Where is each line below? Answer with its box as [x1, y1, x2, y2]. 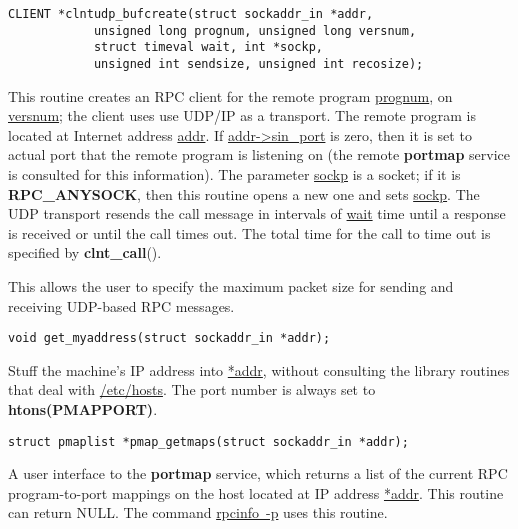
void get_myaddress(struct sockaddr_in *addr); [8, 331, 331, 346]
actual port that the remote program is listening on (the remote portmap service [8, 144, 510, 165]
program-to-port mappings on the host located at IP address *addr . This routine [8, 482, 504, 503]
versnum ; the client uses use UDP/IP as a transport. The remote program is [8, 105, 476, 126]
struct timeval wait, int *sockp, [93, 40, 323, 55]
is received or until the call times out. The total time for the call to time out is [8, 222, 491, 243]
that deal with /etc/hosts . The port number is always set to [8, 379, 376, 400]
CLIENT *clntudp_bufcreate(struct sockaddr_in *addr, [8, 7, 374, 21]
